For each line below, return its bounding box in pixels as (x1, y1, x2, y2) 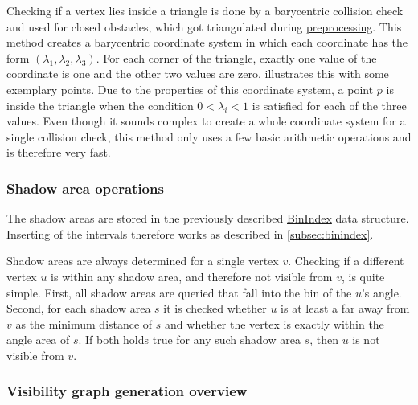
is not (352, 331, 380, 348)
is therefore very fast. (6, 144, 111, 161)
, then (309, 331, 338, 348)
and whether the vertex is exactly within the (165, 315, 384, 332)
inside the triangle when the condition (6, 96, 194, 113)
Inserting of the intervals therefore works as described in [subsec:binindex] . (6, 225, 374, 242)
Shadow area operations (6, 178, 164, 198)
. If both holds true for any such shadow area (78, 331, 301, 348)
